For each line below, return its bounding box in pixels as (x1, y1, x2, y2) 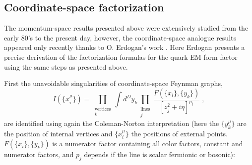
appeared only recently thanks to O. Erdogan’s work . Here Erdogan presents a (4, 42, 245, 52)
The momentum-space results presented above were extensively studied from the (4, 23, 249, 33)
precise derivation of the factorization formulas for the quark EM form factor (4, 51, 238, 62)
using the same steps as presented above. (4, 61, 128, 72)
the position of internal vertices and (4, 128, 113, 138)
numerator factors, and (4, 149, 74, 160)
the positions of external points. (131, 128, 228, 138)
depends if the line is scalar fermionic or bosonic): (84, 149, 235, 160)
